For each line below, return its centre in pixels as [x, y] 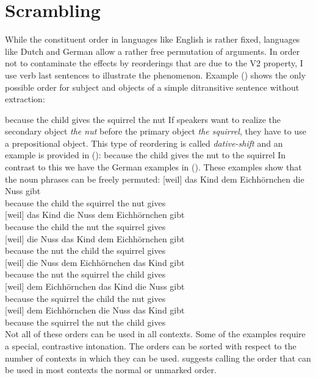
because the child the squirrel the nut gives [85, 202]
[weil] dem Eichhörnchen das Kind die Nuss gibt [95, 286]
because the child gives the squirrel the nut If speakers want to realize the [143, 119]
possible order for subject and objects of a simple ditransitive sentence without [152, 87]
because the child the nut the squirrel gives [85, 227]
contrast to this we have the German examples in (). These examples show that [153, 167]
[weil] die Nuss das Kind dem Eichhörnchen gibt [95, 238]
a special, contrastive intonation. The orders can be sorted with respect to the [151, 345]
